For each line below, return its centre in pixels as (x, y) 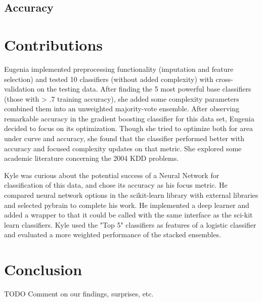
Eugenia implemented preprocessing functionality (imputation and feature (119, 69)
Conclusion (43, 269)
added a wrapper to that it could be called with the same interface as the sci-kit (128, 215)
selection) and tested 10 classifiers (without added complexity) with (109, 79)
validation (19, 89)
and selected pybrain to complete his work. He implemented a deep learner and (127, 205)
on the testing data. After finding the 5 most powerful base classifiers (144, 89)
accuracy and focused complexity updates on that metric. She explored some (123, 148)
